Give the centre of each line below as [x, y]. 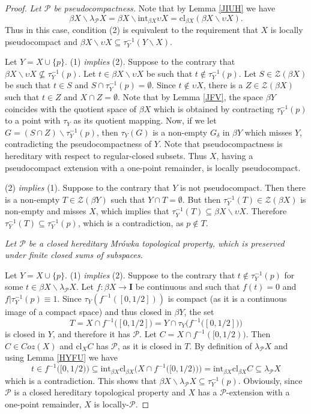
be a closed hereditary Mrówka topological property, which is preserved [156, 243]
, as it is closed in [149, 345]
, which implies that [132, 211]
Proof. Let [23, 8]
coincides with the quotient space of [71, 108]
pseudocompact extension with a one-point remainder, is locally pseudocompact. [153, 167]
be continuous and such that [188, 286]
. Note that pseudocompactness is [221, 144]
